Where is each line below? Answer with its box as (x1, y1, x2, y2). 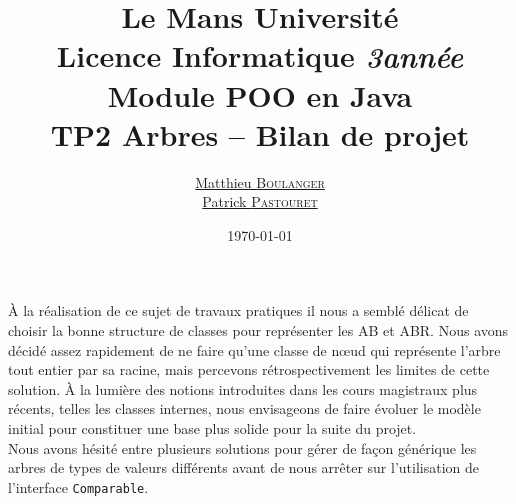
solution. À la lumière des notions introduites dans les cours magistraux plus (8, 378, 478, 399)
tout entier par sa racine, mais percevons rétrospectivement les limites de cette (8, 359, 490, 380)
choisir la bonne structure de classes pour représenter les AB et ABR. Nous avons (8, 320, 509, 341)
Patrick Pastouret (202, 191, 318, 212)
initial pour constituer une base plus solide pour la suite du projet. (8, 418, 417, 439)
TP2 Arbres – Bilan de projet (50, 113, 470, 154)
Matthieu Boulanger (195, 171, 325, 192)
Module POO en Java (107, 74, 413, 115)
